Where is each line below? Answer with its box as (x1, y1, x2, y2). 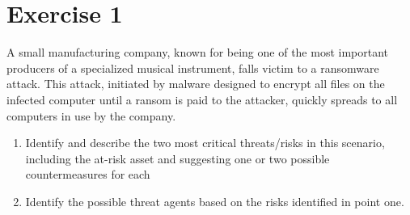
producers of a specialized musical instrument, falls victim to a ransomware (6, 59, 379, 76)
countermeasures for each (25, 166, 150, 183)
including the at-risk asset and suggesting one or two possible (25, 150, 330, 167)
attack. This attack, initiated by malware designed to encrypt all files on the (6, 75, 385, 92)
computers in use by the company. (6, 107, 176, 124)
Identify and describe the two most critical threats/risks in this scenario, (25, 134, 385, 151)
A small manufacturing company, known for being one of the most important (6, 44, 389, 61)
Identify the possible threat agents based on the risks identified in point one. (25, 192, 404, 209)
